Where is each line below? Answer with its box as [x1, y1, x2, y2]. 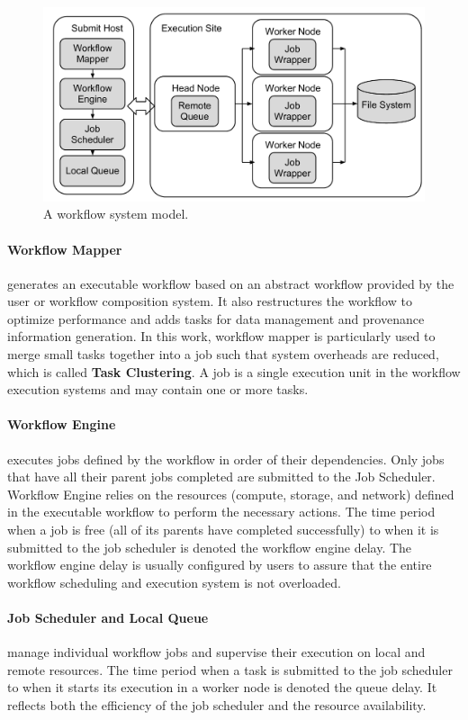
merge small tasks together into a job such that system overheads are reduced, [7, 345, 439, 364]
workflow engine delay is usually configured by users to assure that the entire [7, 555, 432, 574]
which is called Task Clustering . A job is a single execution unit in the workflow [7, 362, 461, 381]
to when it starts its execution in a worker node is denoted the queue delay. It [7, 678, 437, 697]
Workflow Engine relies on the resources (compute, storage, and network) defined [7, 484, 454, 503]
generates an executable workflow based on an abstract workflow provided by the [7, 274, 454, 292]
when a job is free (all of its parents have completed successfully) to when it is [7, 520, 439, 539]
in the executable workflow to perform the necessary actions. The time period [7, 502, 436, 521]
